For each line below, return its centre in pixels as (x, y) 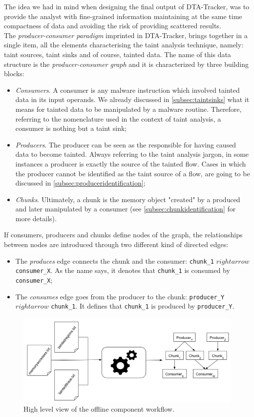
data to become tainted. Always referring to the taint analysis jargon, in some (132, 154)
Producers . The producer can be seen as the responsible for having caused (126, 144)
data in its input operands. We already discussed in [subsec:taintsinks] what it (132, 99)
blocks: (14, 73)
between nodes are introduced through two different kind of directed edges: (116, 244)
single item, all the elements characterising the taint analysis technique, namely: (124, 45)
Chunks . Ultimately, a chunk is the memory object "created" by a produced (128, 199)
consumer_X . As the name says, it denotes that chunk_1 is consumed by (123, 270)
